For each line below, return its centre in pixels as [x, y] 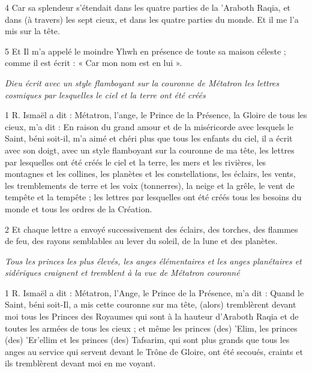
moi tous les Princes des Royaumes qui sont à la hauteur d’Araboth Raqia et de [152, 316]
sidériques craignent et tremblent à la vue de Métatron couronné [122, 273]
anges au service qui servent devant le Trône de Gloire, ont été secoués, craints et [154, 351]
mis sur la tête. [32, 31]
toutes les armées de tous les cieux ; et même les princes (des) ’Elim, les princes [151, 328]
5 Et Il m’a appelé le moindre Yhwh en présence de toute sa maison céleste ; [145, 51]
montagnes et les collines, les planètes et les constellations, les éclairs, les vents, [150, 174]
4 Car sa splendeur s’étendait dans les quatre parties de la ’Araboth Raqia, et [148, 7]
